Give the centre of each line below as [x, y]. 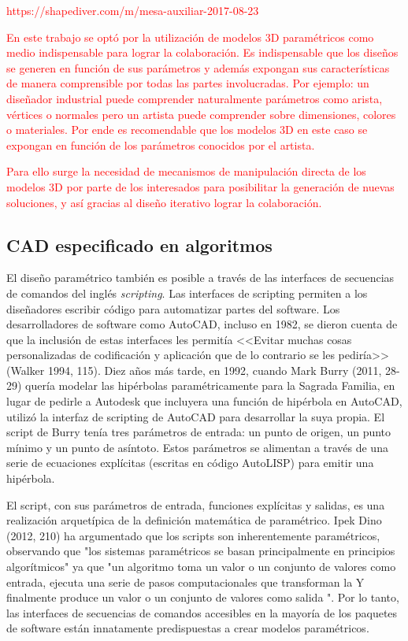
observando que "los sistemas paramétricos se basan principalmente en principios [201, 551]
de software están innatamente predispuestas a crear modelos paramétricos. [188, 628]
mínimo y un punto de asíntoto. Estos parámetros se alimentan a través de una [197, 447]
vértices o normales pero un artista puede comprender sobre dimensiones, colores [201, 114]
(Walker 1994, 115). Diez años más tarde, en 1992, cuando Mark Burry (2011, [194, 370]
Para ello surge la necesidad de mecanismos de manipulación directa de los [186, 171]
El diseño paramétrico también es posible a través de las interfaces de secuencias [200, 278]
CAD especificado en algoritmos [139, 245]
